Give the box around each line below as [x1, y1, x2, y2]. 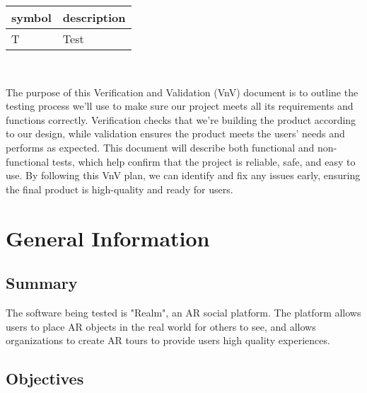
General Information [6, 223, 210, 252]
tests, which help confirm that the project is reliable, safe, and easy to [52, 154, 356, 169]
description [62, 9, 126, 25]
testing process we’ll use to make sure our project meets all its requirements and [6, 98, 354, 113]
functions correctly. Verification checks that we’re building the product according [6, 112, 356, 127]
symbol [11, 9, 52, 25]
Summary [6, 272, 78, 294]
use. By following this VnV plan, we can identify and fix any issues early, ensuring [6, 168, 361, 183]
